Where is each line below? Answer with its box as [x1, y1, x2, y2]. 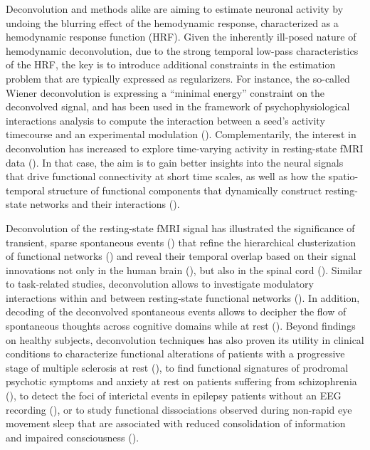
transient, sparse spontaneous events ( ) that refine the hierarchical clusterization [6, 234, 356, 249]
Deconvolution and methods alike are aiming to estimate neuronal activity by [6, 1, 344, 16]
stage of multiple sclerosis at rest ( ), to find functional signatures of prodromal [6, 360, 349, 375]
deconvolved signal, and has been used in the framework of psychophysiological [6, 99, 350, 114]
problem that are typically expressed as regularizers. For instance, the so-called [6, 70, 350, 85]
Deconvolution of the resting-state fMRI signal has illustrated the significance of [6, 220, 355, 235]
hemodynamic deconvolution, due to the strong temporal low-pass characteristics [6, 43, 359, 58]
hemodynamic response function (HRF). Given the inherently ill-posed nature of [6, 29, 356, 44]
